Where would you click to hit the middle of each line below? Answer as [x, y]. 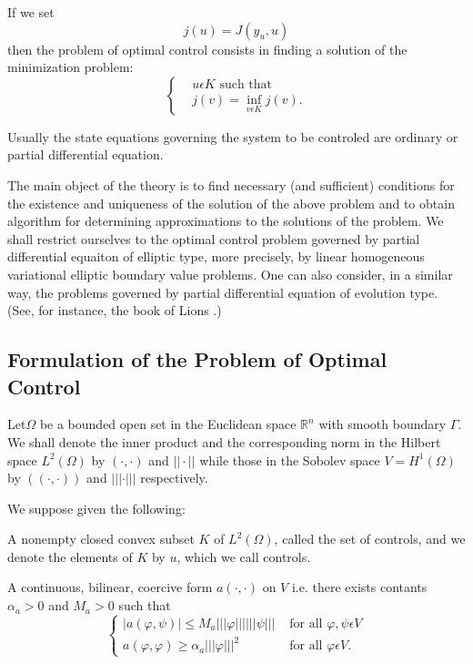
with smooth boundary [382, 424]
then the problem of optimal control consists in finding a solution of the [207, 49]
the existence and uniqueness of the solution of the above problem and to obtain [231, 203]
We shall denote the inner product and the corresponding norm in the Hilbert [224, 441]
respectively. [174, 478]
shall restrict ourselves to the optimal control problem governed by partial [214, 238]
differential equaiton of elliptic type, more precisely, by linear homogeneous [216, 256]
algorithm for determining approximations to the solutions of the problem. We [226, 221]
